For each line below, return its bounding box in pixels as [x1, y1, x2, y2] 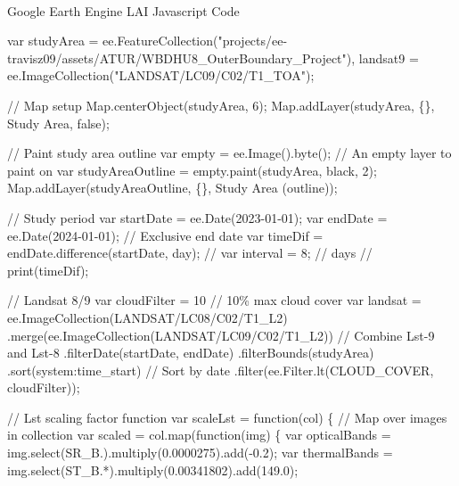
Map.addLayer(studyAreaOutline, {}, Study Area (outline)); [7, 178, 338, 197]
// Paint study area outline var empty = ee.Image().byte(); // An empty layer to [7, 144, 452, 162]
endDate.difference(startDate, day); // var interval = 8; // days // [7, 243, 373, 262]
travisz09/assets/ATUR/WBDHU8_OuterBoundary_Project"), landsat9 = [7, 48, 419, 67]
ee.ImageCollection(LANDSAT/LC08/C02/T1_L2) [7, 308, 288, 326]
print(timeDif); [7, 260, 89, 279]
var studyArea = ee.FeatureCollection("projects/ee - [7, 31, 288, 50]
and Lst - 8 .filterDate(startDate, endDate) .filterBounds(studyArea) [7, 343, 374, 362]
